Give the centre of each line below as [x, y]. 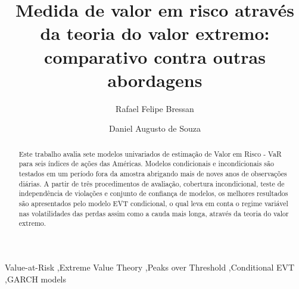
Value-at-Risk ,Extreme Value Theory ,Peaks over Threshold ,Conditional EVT [150, 267]
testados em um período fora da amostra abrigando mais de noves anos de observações [153, 173]
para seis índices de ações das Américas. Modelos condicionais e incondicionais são [146, 164]
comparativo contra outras [155, 56]
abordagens [155, 80]
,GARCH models [36, 279]
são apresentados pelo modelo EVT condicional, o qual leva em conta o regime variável [153, 203]
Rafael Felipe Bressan [155, 108]
